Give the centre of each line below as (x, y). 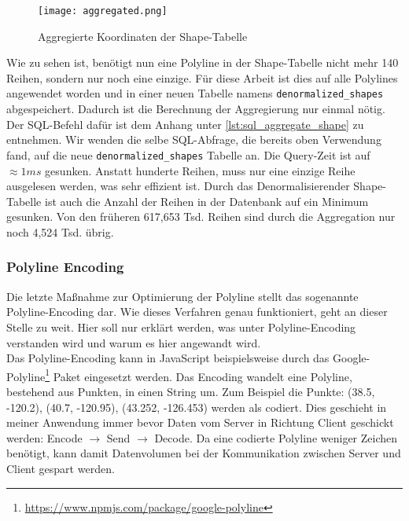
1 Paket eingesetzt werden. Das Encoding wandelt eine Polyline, (199, 375)
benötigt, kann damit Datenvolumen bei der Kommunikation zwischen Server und (204, 453)
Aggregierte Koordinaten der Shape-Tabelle (143, 36)
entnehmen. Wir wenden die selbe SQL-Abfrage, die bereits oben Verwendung (194, 139)
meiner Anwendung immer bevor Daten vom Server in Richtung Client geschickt (200, 422)
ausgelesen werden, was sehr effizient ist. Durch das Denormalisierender (178, 186)
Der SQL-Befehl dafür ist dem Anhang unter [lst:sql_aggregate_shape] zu (185, 124)
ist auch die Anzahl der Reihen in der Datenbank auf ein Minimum (206, 201)
